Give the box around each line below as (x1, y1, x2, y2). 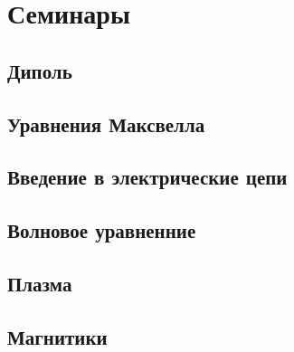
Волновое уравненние (7, 216, 196, 244)
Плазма (7, 269, 72, 297)
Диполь (7, 56, 72, 84)
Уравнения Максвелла (7, 109, 205, 138)
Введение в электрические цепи (7, 163, 288, 191)
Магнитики (7, 322, 108, 350)
